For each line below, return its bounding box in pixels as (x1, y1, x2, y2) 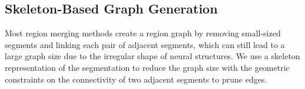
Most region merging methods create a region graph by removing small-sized (5, 27, 281, 39)
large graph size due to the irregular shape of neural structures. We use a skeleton (5, 50, 300, 62)
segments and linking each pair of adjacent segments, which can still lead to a (5, 38, 285, 50)
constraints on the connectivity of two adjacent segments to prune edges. (5, 73, 267, 85)
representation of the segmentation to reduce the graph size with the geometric (5, 61, 290, 73)
